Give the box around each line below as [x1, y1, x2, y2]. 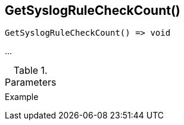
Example [5, 92, 39, 102]
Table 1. [13, 64, 48, 77]
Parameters [5, 76, 57, 89]
